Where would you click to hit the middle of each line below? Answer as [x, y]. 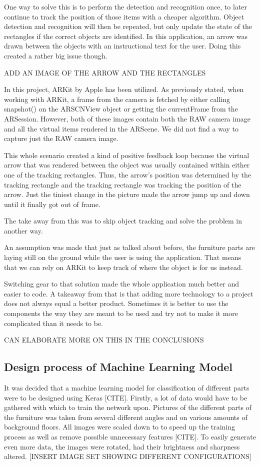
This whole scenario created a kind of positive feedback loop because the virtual [127, 155]
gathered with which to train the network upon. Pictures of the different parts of [128, 407]
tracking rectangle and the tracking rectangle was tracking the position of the [123, 184]
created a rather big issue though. [56, 55]
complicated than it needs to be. [54, 323]
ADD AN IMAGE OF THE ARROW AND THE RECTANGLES [105, 72]
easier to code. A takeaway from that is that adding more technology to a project [129, 293]
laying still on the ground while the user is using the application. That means [123, 257]
